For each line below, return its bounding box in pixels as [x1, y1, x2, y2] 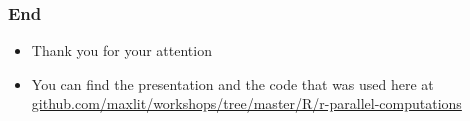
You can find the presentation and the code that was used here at [31, 73, 434, 94]
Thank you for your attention [31, 40, 212, 61]
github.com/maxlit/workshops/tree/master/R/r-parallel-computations [31, 93, 462, 114]
